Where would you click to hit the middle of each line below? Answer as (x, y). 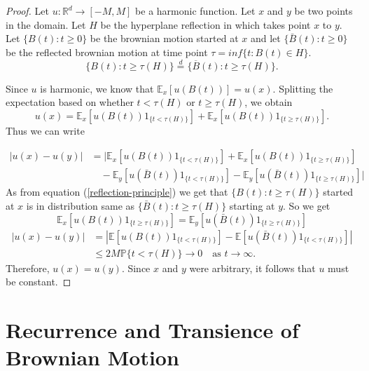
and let (265, 38)
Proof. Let (27, 11)
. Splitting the (303, 88)
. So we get (307, 206)
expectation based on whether (70, 102)
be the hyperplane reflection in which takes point (206, 24)
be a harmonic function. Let (195, 11)
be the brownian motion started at (164, 38)
